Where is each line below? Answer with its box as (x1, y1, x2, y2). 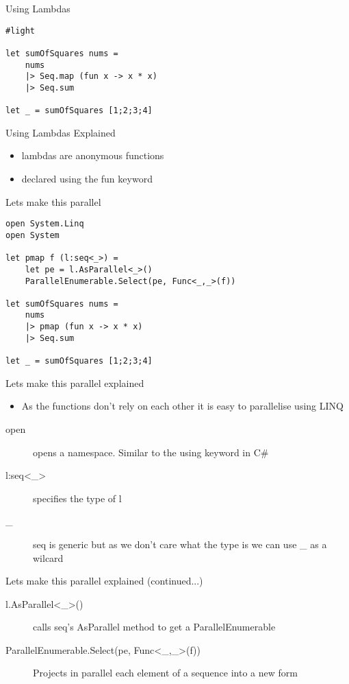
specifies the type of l (33, 491, 122, 505)
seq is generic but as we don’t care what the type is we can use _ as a (33, 536, 327, 551)
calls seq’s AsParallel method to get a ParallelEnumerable (33, 620, 276, 634)
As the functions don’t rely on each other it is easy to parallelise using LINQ (21, 399, 344, 413)
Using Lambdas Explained (5, 125, 116, 139)
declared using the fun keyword (21, 172, 153, 186)
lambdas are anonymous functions (21, 148, 164, 163)
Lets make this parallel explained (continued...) (5, 574, 203, 588)
